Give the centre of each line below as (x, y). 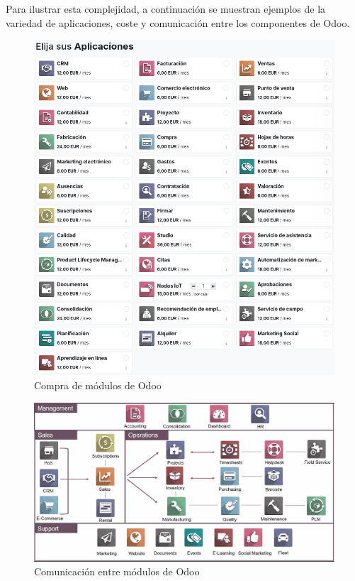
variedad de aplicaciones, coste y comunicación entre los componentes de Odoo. (178, 22)
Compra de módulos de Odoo (98, 385)
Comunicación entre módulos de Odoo (117, 571)
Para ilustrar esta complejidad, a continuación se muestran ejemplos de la (166, 9)
